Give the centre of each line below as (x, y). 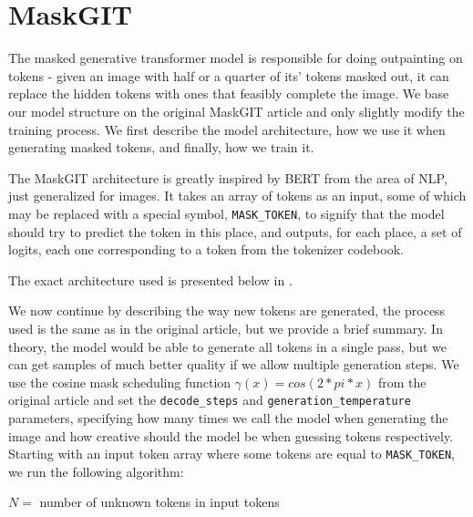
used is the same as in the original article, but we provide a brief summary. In (226, 328)
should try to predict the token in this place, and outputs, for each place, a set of (235, 231)
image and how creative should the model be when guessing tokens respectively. (231, 435)
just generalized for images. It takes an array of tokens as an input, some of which (237, 196)
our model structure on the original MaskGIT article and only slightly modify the (236, 111)
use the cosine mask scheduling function (120, 382)
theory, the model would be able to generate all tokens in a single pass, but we (228, 346)
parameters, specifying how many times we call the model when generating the (228, 417)
